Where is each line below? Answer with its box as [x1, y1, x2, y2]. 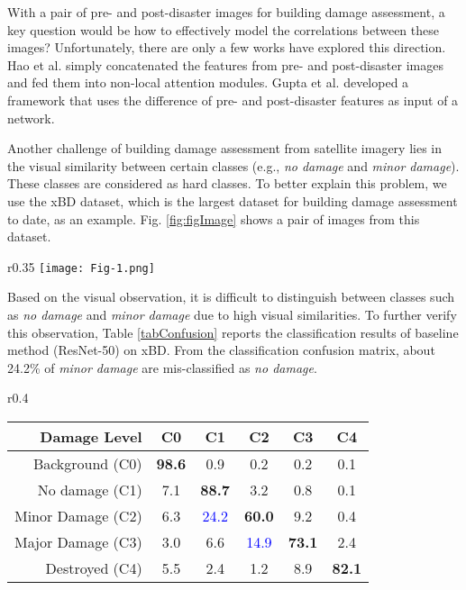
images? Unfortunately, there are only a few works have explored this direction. [7, 38, 446, 57]
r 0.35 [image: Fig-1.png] [7, 257, 155, 276]
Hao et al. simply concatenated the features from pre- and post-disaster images [7, 55, 443, 74]
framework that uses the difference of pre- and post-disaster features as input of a [7, 90, 459, 109]
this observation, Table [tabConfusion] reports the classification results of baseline [7, 322, 459, 341]
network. [7, 108, 55, 127]
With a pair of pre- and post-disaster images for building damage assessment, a [7, 3, 445, 21]
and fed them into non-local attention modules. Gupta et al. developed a [7, 73, 409, 92]
